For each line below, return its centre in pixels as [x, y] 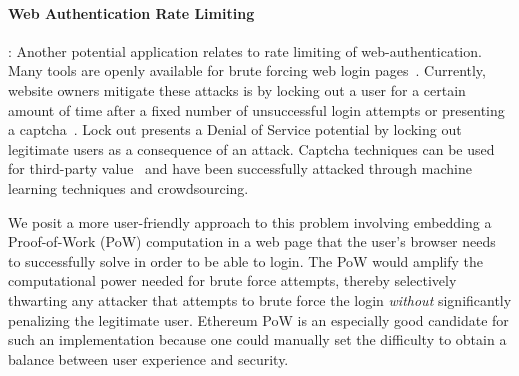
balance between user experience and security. [148, 358]
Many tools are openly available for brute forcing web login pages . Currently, [247, 70]
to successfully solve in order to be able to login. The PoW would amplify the [246, 260]
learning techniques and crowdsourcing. [128, 187]
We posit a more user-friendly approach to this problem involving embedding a [250, 221]
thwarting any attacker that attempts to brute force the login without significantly [260, 299]
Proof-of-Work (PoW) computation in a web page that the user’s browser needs [252, 241]
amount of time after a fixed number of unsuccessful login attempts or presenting [256, 109]
